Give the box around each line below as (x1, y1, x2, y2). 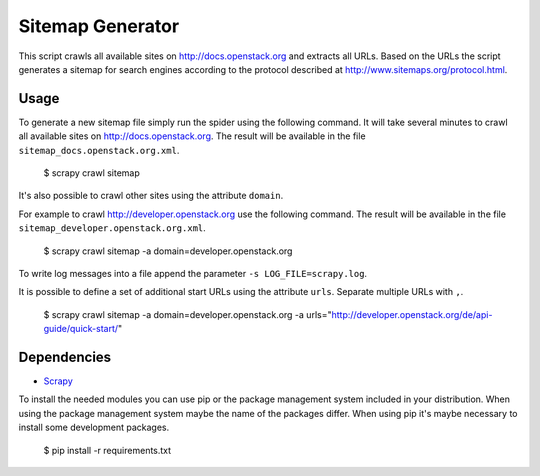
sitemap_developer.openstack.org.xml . (18, 222, 207, 234)
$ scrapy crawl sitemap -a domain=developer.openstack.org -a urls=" (43, 308, 332, 320)
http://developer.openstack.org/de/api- (331, 308, 493, 320)
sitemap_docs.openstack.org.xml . (18, 144, 180, 156)
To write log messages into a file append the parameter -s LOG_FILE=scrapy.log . (18, 267, 368, 279)
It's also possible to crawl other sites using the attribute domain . (18, 190, 284, 202)
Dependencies (18, 348, 112, 365)
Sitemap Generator (18, 15, 180, 37)
